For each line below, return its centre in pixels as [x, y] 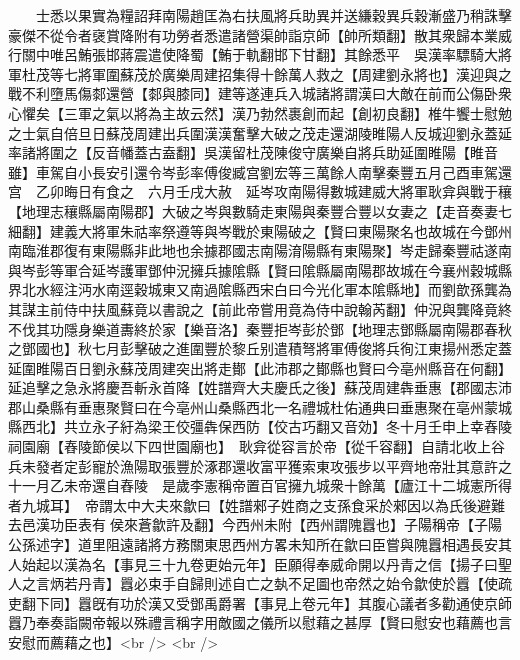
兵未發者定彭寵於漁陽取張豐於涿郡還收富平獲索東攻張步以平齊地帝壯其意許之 [260, 465]
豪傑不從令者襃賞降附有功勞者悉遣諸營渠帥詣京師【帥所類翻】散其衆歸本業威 [260, 34]
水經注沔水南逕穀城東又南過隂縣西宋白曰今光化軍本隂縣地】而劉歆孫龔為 [273, 289]
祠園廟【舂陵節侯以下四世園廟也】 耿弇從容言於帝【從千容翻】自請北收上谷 [256, 446]
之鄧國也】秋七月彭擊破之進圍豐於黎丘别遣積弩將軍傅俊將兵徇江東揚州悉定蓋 [260, 348]
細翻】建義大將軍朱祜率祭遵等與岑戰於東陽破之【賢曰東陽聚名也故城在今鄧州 [260, 230]
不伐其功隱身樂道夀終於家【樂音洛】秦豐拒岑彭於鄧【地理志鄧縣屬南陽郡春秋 [260, 328]
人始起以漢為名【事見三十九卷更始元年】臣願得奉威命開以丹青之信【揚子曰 [253, 563]
